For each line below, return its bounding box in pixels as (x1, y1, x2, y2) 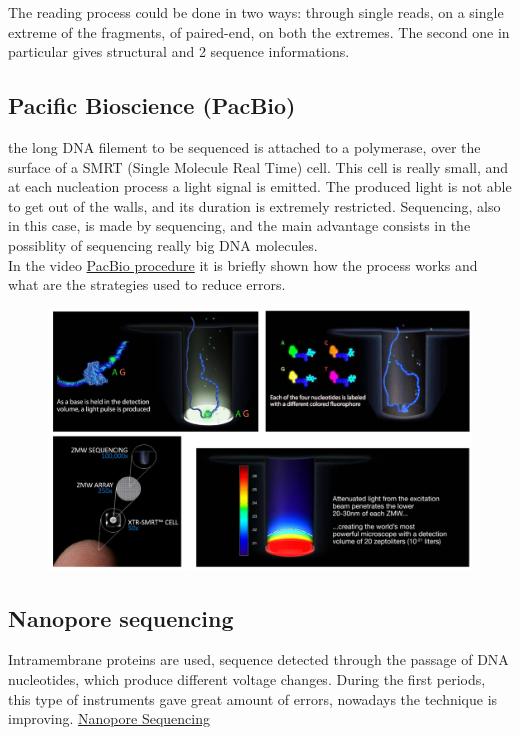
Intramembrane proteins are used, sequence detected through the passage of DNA (8, 649, 509, 670)
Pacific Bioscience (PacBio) (8, 90, 296, 121)
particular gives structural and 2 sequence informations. (8, 41, 350, 62)
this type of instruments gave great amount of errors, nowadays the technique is (8, 688, 498, 709)
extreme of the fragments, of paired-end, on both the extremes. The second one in (8, 21, 510, 42)
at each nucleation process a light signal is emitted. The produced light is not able (8, 176, 512, 197)
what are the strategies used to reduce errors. (8, 274, 286, 295)
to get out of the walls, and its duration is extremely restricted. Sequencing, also (8, 195, 501, 216)
